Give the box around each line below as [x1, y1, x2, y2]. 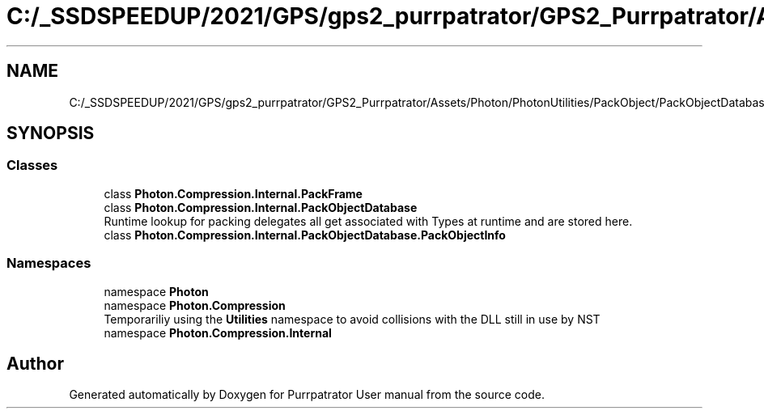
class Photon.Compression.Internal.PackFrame [104, 186, 363, 201]
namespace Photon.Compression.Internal [104, 325, 332, 340]
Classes [6, 157, 58, 174]
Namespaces [6, 255, 91, 272]
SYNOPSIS [6, 123, 95, 144]
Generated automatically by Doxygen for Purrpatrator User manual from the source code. [69, 387, 545, 402]
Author [6, 353, 64, 374]
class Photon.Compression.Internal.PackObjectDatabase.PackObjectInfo [104, 227, 506, 242]
